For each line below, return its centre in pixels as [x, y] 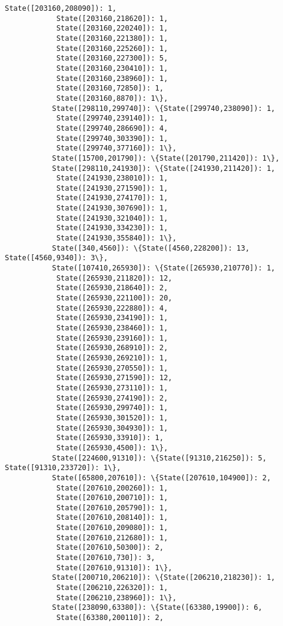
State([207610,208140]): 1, [112, 518]
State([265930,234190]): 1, [112, 318]
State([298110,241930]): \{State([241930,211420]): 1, [164, 168]
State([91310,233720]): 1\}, [63, 468]
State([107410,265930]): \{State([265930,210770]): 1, [164, 268]
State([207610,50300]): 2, [110, 548]
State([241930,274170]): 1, [112, 198]
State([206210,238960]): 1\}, [116, 598]
